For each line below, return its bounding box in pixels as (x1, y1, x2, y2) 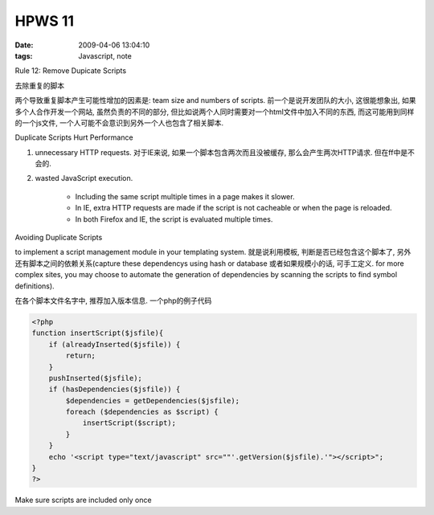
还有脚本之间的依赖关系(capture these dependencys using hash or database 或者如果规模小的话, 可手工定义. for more (14, 258, 405, 268)
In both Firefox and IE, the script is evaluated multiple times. (75, 214, 273, 224)
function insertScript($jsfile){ (31, 329, 164, 337)
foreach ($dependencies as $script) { (65, 407, 219, 417)
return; (65, 351, 96, 361)
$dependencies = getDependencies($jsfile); (65, 396, 240, 405)
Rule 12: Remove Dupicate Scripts (14, 66, 127, 76)
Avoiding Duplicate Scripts (14, 233, 103, 243)
